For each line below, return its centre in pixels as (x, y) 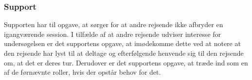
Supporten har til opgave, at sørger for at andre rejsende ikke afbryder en (114, 24)
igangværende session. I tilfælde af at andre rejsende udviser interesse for (113, 34)
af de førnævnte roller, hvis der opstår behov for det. (82, 72)
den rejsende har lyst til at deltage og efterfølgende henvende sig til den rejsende (124, 53)
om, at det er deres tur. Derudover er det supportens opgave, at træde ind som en (126, 62)
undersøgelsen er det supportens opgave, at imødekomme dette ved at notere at (122, 43)
